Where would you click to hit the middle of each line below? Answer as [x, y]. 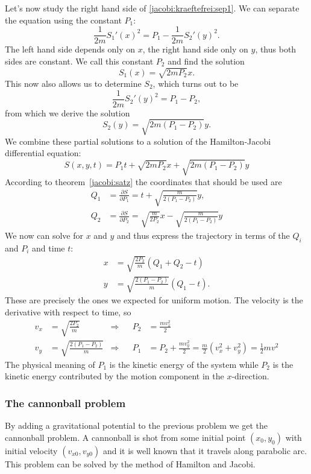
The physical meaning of [50, 364]
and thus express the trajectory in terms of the [203, 235]
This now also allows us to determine [73, 83]
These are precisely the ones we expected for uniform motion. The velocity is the [154, 300]
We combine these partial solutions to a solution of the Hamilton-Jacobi [138, 141]
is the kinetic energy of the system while [184, 364]
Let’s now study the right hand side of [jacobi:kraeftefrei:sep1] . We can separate [152, 8]
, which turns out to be [196, 83]
